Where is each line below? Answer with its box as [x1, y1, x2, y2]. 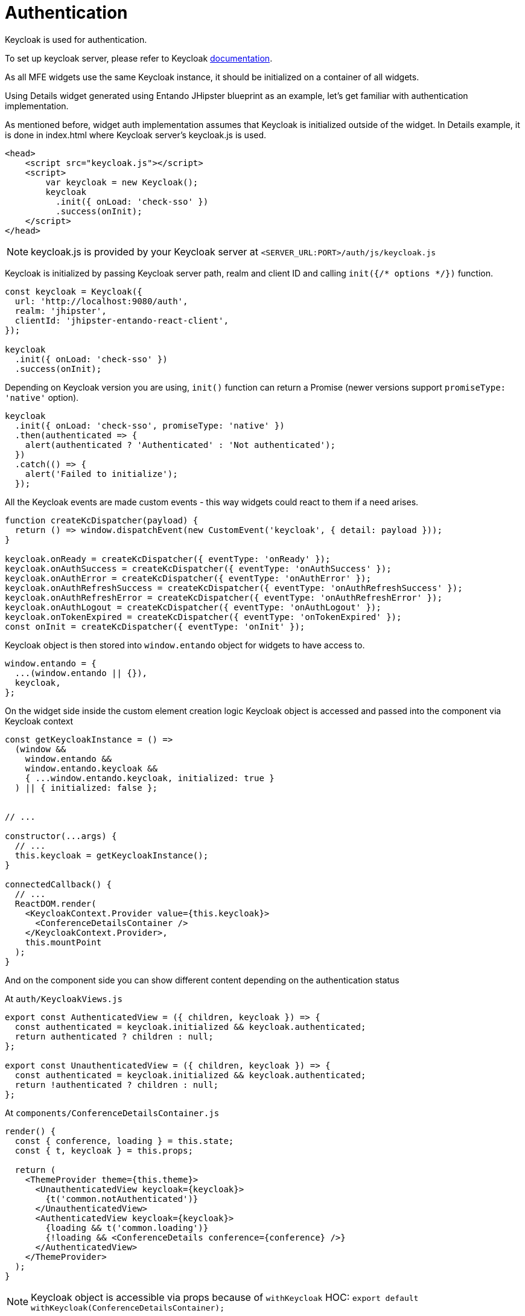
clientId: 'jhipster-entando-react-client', [14, 315, 229, 325]
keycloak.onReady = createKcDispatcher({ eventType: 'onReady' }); [5, 554, 331, 564]
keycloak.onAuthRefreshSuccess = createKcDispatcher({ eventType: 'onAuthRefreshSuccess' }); [5, 583, 463, 593]
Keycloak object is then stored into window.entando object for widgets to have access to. [5, 639, 365, 650]
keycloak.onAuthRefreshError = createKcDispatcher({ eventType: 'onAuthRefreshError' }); [5, 592, 442, 602]
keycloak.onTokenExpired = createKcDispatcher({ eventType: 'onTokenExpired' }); [5, 612, 402, 622]
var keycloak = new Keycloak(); [45, 177, 199, 187]
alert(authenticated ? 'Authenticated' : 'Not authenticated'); [25, 439, 336, 450]
